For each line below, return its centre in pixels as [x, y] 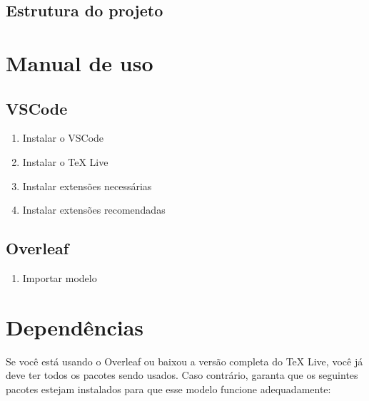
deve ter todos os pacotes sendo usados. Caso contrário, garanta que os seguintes [182, 375]
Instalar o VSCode [63, 138]
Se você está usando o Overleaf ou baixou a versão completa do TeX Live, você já [184, 361]
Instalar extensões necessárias [87, 186]
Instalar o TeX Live [65, 161]
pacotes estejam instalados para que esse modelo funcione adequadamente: [168, 389]
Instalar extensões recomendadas [94, 210]
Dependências [75, 327]
